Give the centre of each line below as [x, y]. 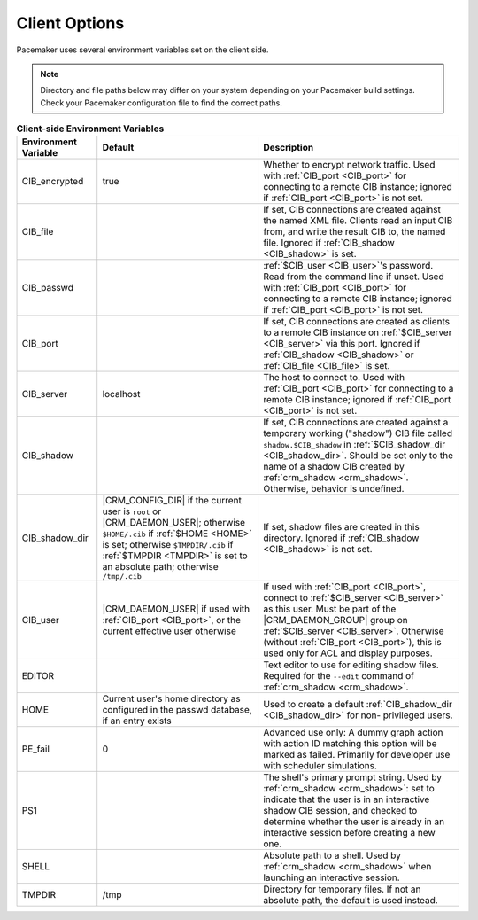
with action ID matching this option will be [350, 744]
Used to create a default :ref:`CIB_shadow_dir [358, 705]
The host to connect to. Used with [334, 378]
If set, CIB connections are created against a [355, 423]
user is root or [132, 511]
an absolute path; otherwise [160, 567]
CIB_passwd [48, 288]
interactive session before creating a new [349, 833]
